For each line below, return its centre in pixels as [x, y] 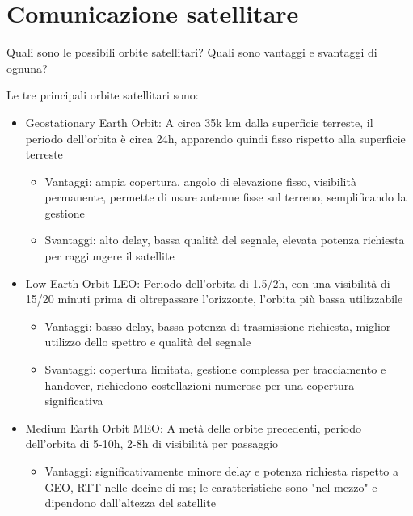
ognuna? [27, 68]
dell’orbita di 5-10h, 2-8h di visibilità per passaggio [152, 444]
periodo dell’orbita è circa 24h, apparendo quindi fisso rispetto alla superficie [215, 138]
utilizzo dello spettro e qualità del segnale [148, 342]
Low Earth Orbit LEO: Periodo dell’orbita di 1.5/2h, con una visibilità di [208, 283]
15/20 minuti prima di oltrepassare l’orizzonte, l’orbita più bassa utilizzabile [214, 299]
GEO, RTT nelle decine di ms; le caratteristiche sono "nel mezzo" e [211, 486]
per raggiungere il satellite [110, 256]
